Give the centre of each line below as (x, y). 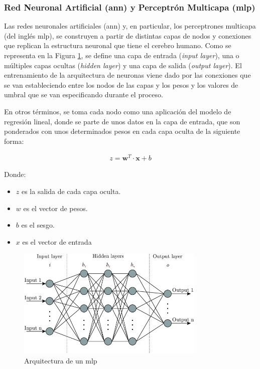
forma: (14, 141)
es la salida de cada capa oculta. (71, 191)
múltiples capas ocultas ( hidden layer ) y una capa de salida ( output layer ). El (123, 65)
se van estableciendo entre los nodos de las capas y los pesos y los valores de (121, 84)
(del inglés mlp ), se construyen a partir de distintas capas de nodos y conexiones (128, 35)
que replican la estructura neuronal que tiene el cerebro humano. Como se (118, 45)
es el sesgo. (38, 225)
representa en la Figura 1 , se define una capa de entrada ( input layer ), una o (122, 55)
